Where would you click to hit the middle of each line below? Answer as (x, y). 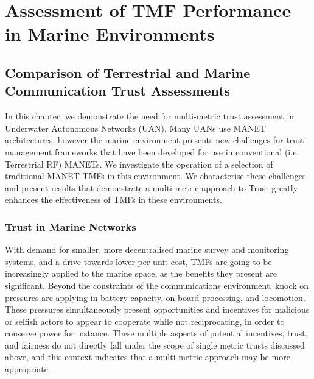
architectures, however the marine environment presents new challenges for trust (155, 140)
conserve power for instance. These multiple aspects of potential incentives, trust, (156, 333)
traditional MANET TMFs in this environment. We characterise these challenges (155, 176)
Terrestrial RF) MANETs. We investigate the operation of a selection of (139, 164)
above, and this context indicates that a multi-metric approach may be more (148, 357)
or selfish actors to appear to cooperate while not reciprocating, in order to (145, 321)
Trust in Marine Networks (71, 226)
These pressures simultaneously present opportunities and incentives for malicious (157, 309)
